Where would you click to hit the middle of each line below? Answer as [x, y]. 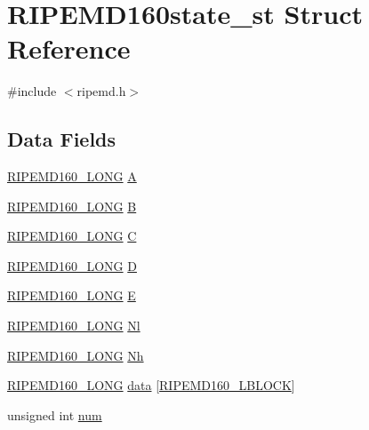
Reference [69, 48]
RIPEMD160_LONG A [72, 176]
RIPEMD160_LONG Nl [74, 326]
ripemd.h [101, 91]
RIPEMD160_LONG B [72, 206]
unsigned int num [55, 414]
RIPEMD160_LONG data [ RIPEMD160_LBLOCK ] [151, 385]
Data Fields [62, 139]
